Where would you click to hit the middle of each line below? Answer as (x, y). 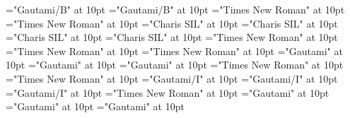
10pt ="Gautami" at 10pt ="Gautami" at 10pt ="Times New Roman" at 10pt (175, 65)
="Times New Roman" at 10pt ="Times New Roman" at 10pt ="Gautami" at (174, 51)
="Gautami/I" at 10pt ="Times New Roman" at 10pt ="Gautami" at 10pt (168, 92)
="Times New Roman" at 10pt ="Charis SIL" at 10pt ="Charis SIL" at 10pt (172, 23)
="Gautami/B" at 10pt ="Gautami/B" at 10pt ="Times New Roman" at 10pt (175, 9)
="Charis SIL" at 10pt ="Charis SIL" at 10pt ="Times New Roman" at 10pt (172, 37)
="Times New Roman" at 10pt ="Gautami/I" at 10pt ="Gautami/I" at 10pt (172, 78)
